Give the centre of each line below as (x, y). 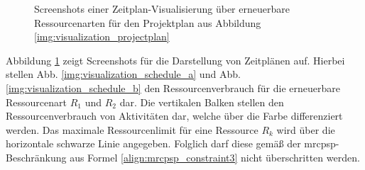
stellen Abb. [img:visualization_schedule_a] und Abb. (123, 74)
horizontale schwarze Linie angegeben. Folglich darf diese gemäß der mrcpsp (171, 143)
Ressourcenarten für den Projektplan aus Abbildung (148, 22)
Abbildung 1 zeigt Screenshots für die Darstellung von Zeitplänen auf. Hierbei (175, 60)
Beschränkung (36, 157)
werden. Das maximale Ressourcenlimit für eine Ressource (132, 129)
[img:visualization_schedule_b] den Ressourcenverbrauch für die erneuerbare (173, 87)
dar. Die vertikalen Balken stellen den (202, 102)
